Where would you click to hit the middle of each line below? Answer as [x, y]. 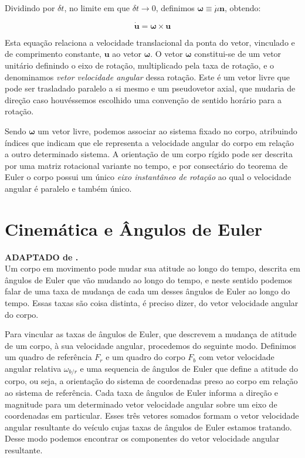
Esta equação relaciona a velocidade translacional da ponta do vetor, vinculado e [150, 42]
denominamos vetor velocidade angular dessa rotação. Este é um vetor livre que [147, 77]
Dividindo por [30, 8]
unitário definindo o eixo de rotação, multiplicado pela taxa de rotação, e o [140, 65]
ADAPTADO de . [42, 257]
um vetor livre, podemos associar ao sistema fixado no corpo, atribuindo [167, 130]
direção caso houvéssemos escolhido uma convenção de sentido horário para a [143, 99]
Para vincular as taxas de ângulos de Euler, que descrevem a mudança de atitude [151, 334]
